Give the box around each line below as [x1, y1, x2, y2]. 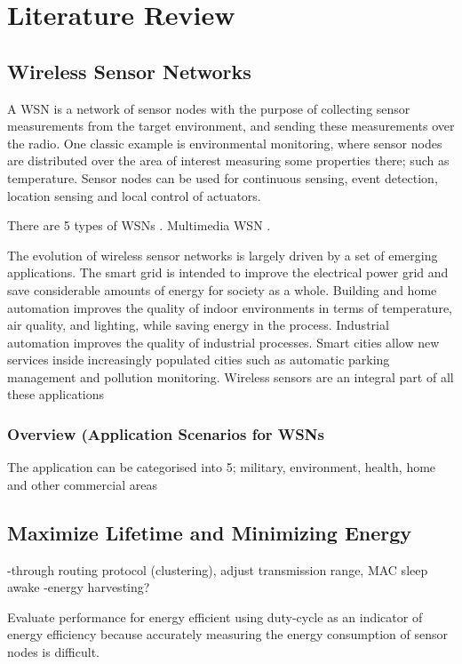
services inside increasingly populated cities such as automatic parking [7, 350, 390, 369]
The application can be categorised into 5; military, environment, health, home [7, 458, 436, 476]
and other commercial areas [7, 475, 157, 493]
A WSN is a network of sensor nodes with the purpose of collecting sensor [7, 99, 410, 117]
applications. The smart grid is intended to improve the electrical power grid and [7, 263, 449, 282]
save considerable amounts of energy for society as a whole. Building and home [7, 280, 437, 299]
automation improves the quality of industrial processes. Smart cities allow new [7, 332, 440, 351]
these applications [7, 385, 105, 404]
